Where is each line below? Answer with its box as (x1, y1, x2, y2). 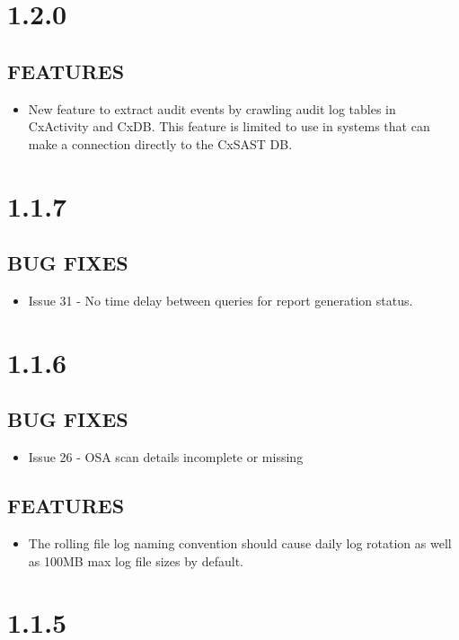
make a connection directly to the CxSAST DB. (28, 134, 293, 153)
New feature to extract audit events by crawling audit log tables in (28, 99, 396, 118)
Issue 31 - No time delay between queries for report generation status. (28, 290, 413, 309)
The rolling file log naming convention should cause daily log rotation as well (28, 533, 452, 552)
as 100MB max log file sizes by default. (28, 551, 243, 570)
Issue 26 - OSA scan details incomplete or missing (28, 448, 304, 467)
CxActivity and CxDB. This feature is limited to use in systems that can (28, 117, 430, 136)
